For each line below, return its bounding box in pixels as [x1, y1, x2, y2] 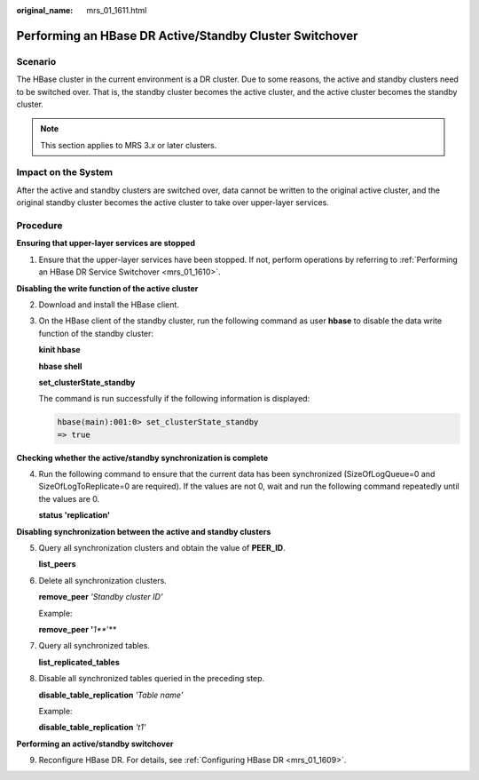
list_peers [38, 559, 76, 569]
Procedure [16, 219, 63, 232]
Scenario [16, 55, 57, 68]
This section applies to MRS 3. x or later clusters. [40, 139, 217, 150]
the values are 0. [38, 493, 100, 504]
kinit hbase [38, 345, 81, 355]
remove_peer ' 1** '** [38, 624, 117, 634]
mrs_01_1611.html [86, 5, 147, 15]
